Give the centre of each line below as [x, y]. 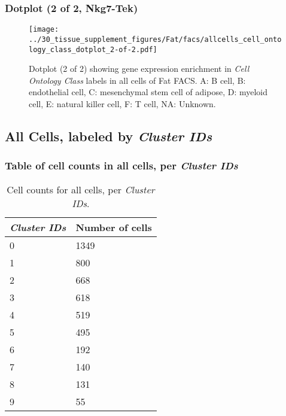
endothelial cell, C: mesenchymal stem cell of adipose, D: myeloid [148, 92]
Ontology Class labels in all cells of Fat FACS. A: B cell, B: [137, 80]
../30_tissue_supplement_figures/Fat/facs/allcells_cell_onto [155, 39]
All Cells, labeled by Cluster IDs [109, 136]
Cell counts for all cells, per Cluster [81, 189]
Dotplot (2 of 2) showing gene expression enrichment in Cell [139, 69]
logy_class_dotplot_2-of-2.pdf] [93, 49]
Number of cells [114, 227]
